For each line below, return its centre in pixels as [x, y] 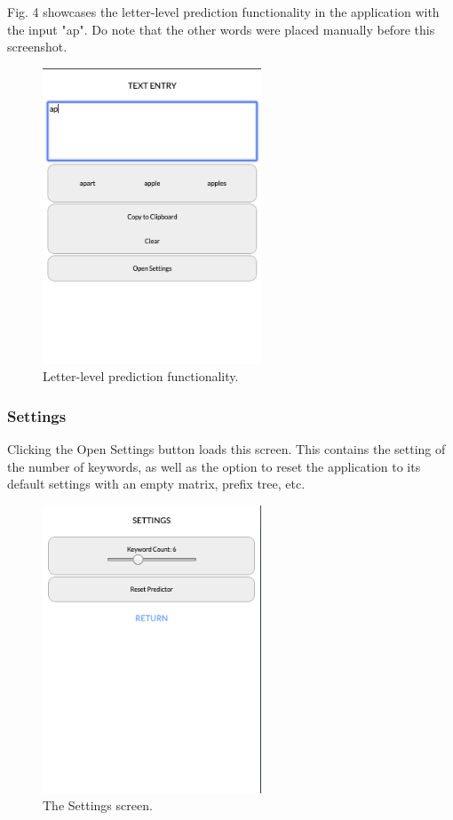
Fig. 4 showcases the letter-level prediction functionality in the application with [223, 12]
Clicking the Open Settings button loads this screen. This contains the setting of [226, 448]
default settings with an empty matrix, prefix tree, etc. [156, 484]
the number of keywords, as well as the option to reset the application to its [214, 466]
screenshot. [37, 47]
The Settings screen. [98, 805]
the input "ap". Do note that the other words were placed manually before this [221, 29]
